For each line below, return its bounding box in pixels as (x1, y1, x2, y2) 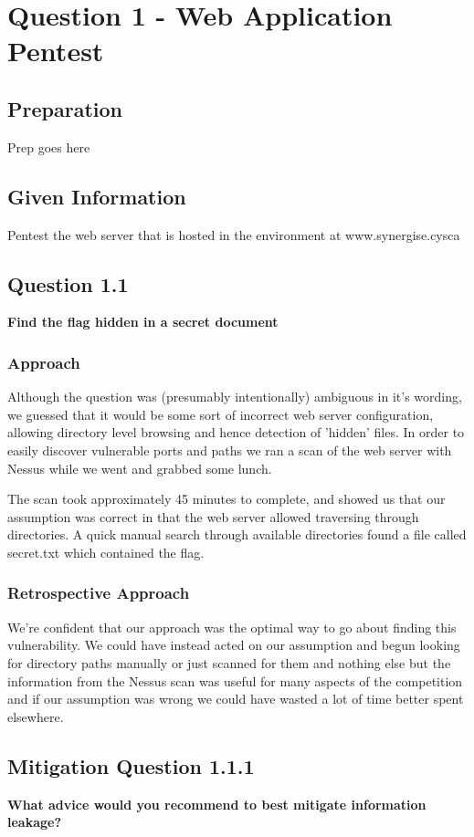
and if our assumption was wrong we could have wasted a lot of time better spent (7, 689, 464, 708)
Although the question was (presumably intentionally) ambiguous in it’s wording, (7, 387, 462, 406)
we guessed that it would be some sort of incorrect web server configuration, (7, 404, 434, 424)
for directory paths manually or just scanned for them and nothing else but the (7, 653, 451, 672)
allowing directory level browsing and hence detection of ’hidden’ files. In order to (7, 423, 465, 442)
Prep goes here (7, 137, 90, 156)
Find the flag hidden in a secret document (7, 312, 279, 331)
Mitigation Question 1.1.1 (7, 751, 255, 779)
